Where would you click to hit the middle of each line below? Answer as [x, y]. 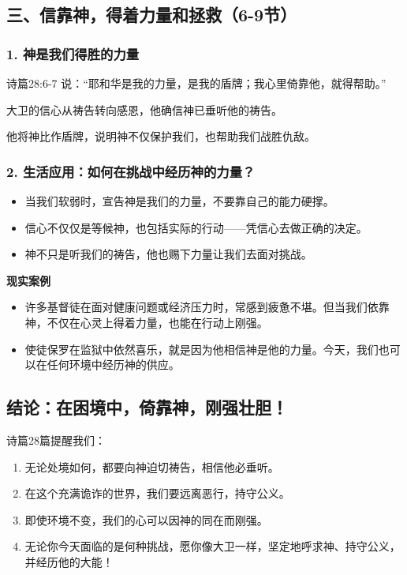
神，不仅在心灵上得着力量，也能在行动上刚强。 [146, 322]
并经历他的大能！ [69, 561]
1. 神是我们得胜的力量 [73, 53]
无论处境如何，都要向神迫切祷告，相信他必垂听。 [152, 466]
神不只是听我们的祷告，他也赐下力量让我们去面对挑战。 [168, 254]
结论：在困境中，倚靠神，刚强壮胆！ [147, 407]
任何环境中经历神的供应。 [113, 365]
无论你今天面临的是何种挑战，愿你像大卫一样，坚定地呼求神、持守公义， [213, 546]
